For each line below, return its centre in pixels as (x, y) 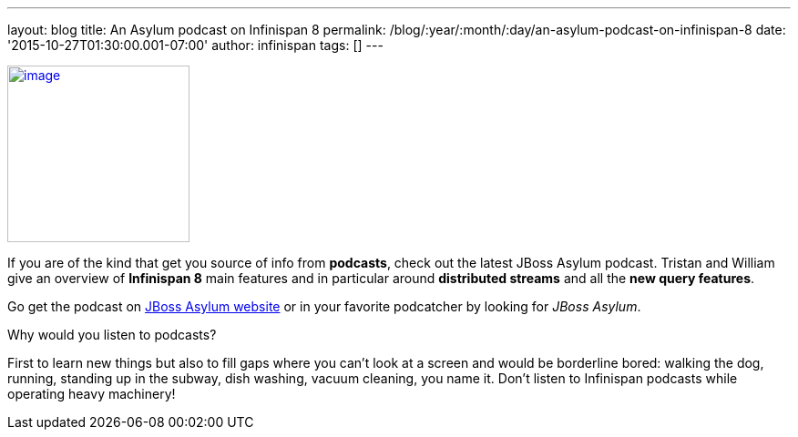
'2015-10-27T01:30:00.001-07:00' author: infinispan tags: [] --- (195, 45)
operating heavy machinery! (92, 394)
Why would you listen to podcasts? (112, 335)
